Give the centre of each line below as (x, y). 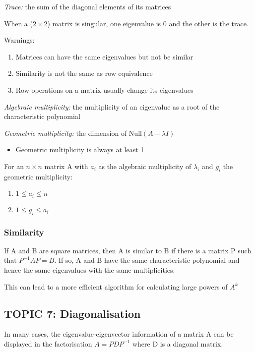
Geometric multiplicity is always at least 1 (80, 149)
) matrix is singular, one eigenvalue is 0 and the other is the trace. (148, 23)
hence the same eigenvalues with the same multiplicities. (90, 269)
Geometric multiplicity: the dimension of (65, 133)
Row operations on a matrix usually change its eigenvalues (104, 89)
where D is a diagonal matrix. (178, 343)
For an (14, 166)
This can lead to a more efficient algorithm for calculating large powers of (116, 286)
